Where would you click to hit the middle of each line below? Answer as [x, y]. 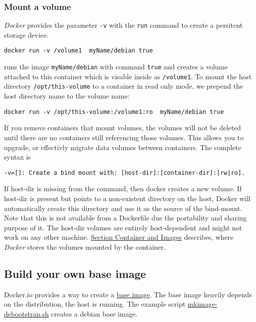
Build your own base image [75, 273]
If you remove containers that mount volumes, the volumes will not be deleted [123, 128]
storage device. [26, 34]
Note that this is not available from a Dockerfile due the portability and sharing [125, 218]
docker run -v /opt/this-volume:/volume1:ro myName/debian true [114, 112]
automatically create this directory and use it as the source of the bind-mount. [123, 208]
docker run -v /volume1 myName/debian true [78, 51]
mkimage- [203, 304]
